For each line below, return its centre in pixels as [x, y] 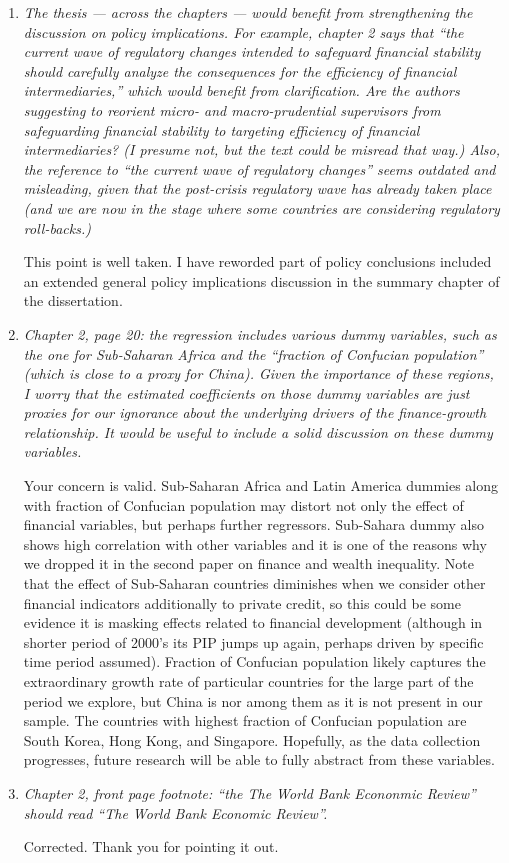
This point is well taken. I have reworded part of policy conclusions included [257, 261]
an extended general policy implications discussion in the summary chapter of [261, 280]
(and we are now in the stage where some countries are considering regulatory [261, 207]
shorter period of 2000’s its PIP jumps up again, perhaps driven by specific [253, 641]
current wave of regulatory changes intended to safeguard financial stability [252, 51]
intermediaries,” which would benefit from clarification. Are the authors [241, 90]
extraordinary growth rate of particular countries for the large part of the [248, 681]
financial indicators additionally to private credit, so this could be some [242, 602]
